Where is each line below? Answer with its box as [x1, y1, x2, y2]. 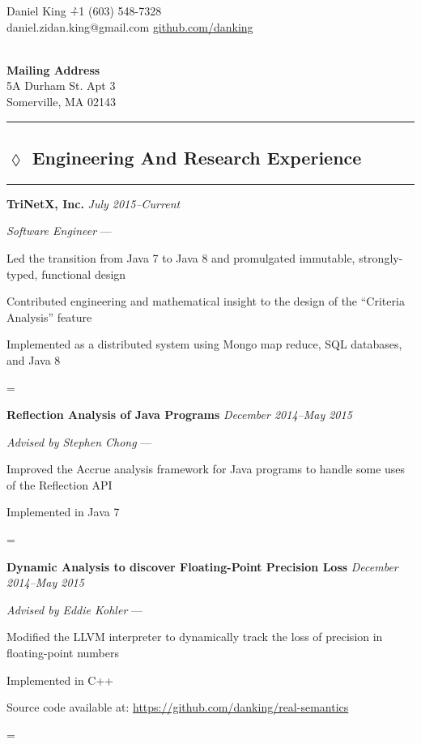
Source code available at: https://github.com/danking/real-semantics [6, 699, 349, 716]
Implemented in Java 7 [6, 503, 120, 520]
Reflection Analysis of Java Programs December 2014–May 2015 [6, 406, 352, 423]
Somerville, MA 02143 [6, 92, 116, 109]
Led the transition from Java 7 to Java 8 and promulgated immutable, [6, 249, 355, 266]
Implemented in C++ [6, 671, 114, 688]
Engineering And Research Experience [32, 144, 362, 169]
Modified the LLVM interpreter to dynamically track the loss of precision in [6, 628, 383, 645]
